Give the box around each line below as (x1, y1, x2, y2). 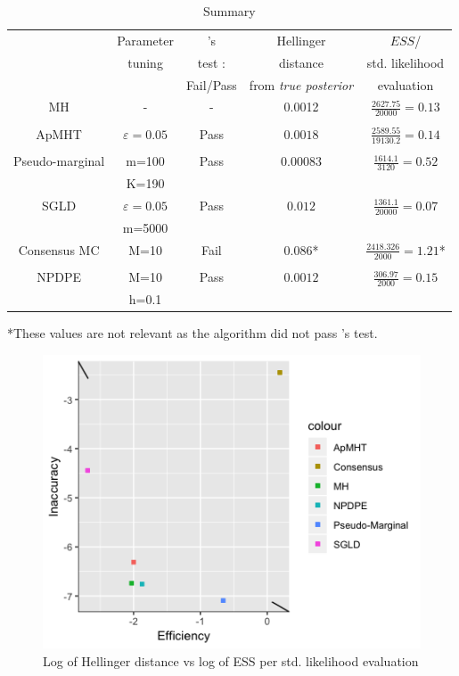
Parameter (117, 30, 174, 49)
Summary (202, 2, 256, 20)
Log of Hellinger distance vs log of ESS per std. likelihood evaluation (43, 651, 419, 670)
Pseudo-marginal (13, 152, 105, 170)
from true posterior (249, 75, 354, 94)
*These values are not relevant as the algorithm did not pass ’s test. (7, 324, 378, 342)
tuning (127, 53, 163, 71)
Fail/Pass (185, 75, 237, 94)
